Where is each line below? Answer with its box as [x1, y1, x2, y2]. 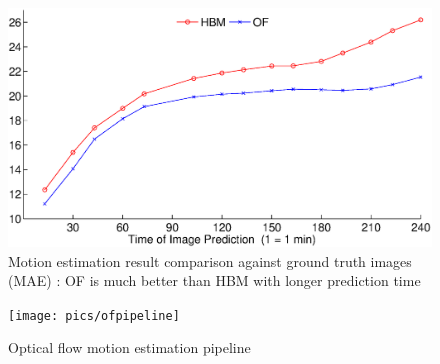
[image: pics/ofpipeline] [8, 308, 180, 323]
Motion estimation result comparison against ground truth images [8, 250, 412, 271]
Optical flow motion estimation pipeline [8, 337, 251, 358]
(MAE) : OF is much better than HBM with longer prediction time [8, 270, 421, 291]
